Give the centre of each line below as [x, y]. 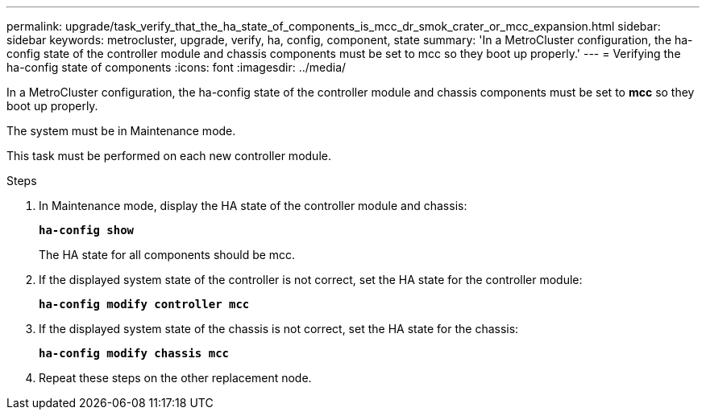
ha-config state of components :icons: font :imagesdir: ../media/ [176, 67]
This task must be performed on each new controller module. [169, 156]
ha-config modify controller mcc [144, 304]
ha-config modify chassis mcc [134, 353]
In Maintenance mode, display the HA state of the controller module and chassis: [253, 206]
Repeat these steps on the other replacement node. [175, 378]
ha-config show [87, 230]
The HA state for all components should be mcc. [167, 255]
